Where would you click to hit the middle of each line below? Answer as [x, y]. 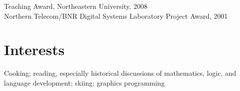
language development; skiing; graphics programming [84, 82]
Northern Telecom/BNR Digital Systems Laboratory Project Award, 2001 [116, 15]
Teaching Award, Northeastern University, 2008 [76, 6]
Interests [34, 49]
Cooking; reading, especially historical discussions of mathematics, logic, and [120, 73]
